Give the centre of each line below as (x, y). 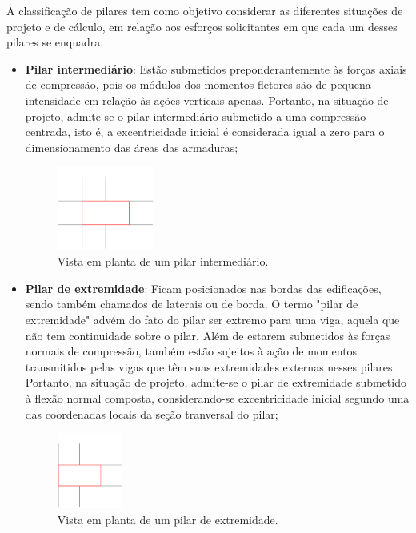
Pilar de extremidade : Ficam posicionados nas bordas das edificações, (203, 288)
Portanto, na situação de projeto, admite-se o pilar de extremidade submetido (216, 382)
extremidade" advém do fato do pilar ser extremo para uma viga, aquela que (212, 320)
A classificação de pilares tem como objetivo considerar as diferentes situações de (205, 10)
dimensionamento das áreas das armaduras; (132, 147)
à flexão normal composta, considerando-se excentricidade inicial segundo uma (217, 398)
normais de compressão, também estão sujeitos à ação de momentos (191, 351)
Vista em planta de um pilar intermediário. (163, 261)
